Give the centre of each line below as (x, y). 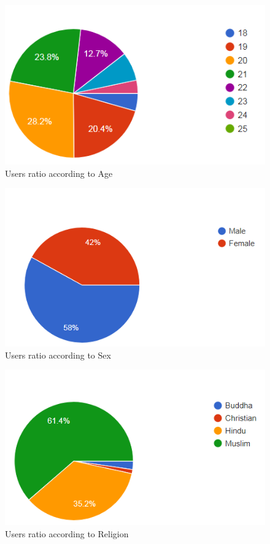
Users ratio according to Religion (67, 534)
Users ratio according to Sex (58, 355)
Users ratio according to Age (59, 173)
